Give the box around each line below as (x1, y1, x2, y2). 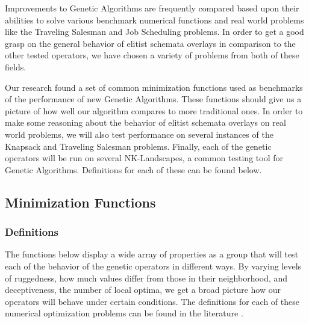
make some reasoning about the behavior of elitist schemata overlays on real (5, 116, 286, 129)
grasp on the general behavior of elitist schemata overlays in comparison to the (5, 37, 296, 49)
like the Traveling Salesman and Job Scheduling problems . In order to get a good (5, 25, 304, 38)
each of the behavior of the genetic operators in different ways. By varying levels (5, 259, 302, 272)
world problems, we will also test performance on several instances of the (5, 128, 273, 140)
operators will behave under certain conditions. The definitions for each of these (5, 295, 299, 307)
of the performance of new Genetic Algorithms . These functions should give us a (5, 93, 302, 105)
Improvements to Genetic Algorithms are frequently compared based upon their (5, 2, 299, 14)
